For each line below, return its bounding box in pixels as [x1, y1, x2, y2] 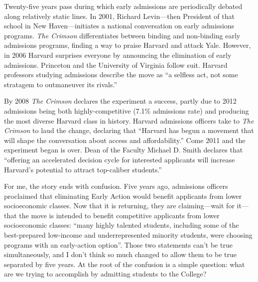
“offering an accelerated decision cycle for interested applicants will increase [4, 154, 235, 164]
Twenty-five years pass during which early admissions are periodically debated [4, 1, 243, 11]
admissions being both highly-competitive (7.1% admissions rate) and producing [4, 105, 249, 116]
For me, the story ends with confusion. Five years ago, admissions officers [4, 181, 228, 191]
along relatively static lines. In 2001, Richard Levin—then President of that [4, 10, 235, 21]
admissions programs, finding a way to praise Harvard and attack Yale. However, [4, 40, 251, 50]
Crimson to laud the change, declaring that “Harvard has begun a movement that [4, 125, 254, 136]
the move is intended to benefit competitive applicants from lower [19, 210, 220, 220]
